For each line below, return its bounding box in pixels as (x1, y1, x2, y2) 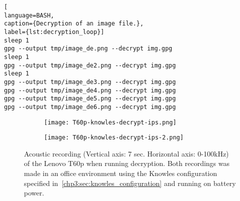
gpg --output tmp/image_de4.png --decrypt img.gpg (4, 86, 176, 94)
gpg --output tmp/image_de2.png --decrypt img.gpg (4, 61, 176, 69)
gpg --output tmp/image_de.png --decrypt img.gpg (4, 45, 172, 52)
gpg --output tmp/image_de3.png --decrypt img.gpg (4, 78, 176, 85)
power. (24, 187, 44, 198)
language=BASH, (4, 11, 54, 19)
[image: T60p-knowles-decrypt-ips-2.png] (44, 134, 184, 141)
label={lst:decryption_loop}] (4, 28, 104, 35)
